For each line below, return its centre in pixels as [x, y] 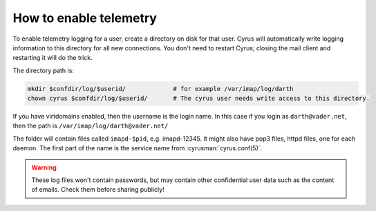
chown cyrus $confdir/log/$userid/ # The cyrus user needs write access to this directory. [198, 99]
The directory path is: [43, 70]
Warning [44, 167]
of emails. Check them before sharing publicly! [98, 190]
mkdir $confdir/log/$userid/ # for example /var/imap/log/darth [160, 89]
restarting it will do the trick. [53, 58]
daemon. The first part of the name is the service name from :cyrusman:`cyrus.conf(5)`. [138, 148]
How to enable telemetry [85, 18]
